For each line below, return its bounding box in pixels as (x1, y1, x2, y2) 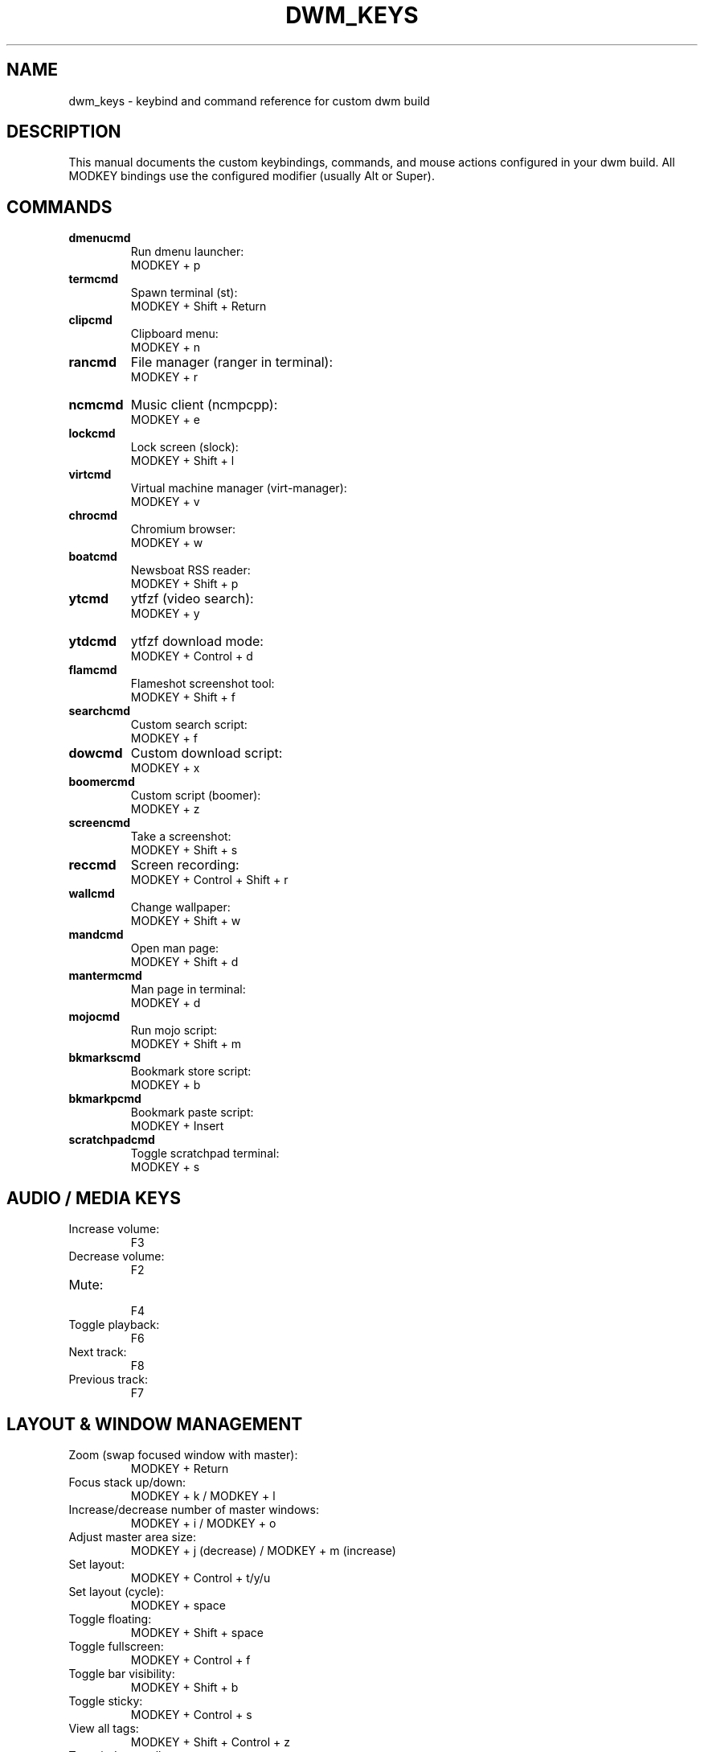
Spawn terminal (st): (130, 286, 238, 300)
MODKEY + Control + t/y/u (130, 1570, 271, 1585)
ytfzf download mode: (130, 633, 264, 650)
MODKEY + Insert (130, 1119, 224, 1133)
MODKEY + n (130, 340, 200, 355)
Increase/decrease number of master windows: (68, 1502, 319, 1516)
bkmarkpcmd (68, 1092, 141, 1106)
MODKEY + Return (130, 1461, 229, 1475)
